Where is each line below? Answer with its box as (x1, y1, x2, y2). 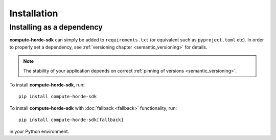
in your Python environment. (9, 128, 70, 134)
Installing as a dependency (9, 22, 103, 32)
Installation (9, 8, 58, 19)
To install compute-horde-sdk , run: (9, 82, 85, 88)
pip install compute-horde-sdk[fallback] (18, 117, 124, 123)
